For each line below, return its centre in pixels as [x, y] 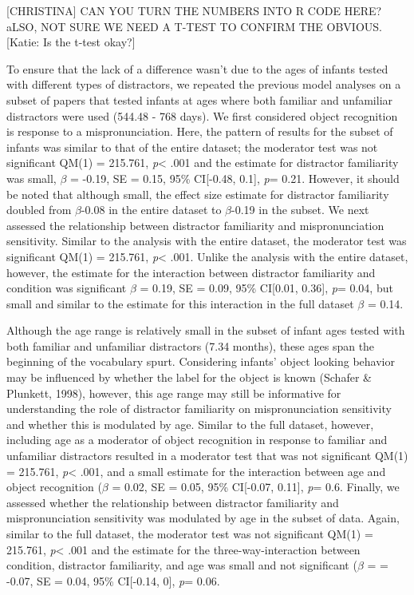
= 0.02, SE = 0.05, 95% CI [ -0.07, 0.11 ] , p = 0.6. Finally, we [256, 487]
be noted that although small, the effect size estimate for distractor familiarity [198, 194]
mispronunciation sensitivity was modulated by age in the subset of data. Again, [203, 518]
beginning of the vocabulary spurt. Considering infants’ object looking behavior [201, 361]
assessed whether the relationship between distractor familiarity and [173, 502]
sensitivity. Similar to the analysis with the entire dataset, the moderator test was [207, 241]
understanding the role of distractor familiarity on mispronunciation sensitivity [199, 409]
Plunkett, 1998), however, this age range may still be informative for [174, 393]
